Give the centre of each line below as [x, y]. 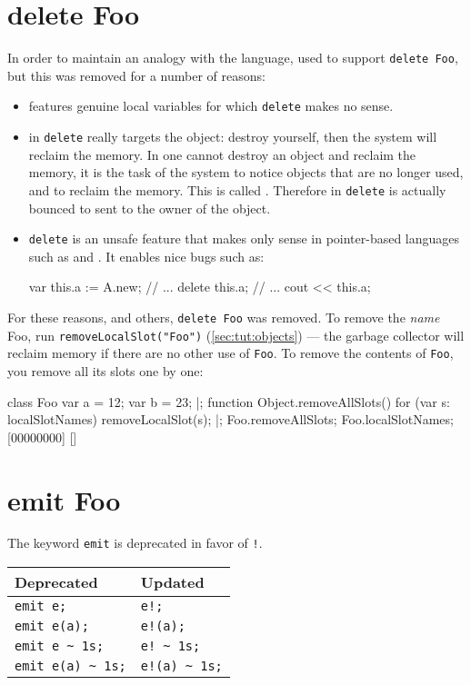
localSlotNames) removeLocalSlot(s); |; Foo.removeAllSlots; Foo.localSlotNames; [230, 419]
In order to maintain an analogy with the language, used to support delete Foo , [233, 58]
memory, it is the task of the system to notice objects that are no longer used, [246, 172]
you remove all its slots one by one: [105, 370]
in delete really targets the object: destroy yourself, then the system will [233, 137]
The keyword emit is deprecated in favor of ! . [135, 543]
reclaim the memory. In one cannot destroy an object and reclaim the [222, 154]
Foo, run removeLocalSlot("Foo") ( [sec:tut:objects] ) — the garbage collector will [236, 335]
